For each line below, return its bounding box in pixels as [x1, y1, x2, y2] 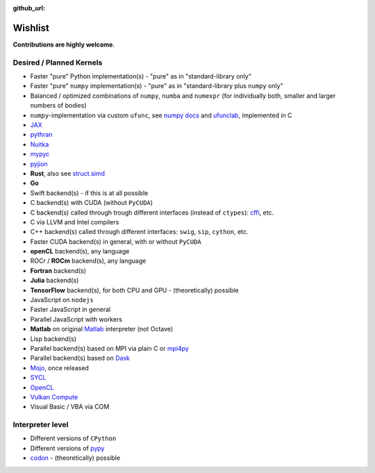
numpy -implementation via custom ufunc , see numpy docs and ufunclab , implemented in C [30, 111, 292, 119]
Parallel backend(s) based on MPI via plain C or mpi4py [30, 344, 189, 352]
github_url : [12, 4, 45, 12]
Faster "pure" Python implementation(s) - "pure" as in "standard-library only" [30, 72, 251, 81]
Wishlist [12, 22, 50, 34]
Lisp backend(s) [30, 334, 76, 343]
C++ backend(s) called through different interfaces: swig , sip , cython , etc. [30, 228, 249, 236]
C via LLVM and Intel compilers [30, 217, 119, 226]
